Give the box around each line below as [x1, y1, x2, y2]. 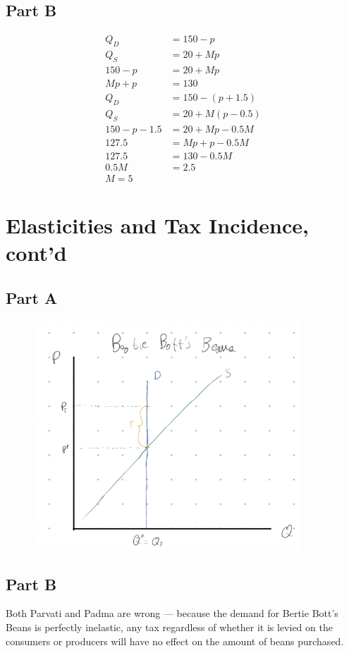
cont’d [6, 238, 67, 267]
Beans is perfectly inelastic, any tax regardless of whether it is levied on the [6, 620, 333, 635]
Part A [6, 286, 58, 308]
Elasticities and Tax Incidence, [6, 210, 309, 239]
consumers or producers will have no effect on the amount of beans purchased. [6, 633, 344, 648]
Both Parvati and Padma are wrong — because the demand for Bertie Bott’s [6, 606, 338, 621]
